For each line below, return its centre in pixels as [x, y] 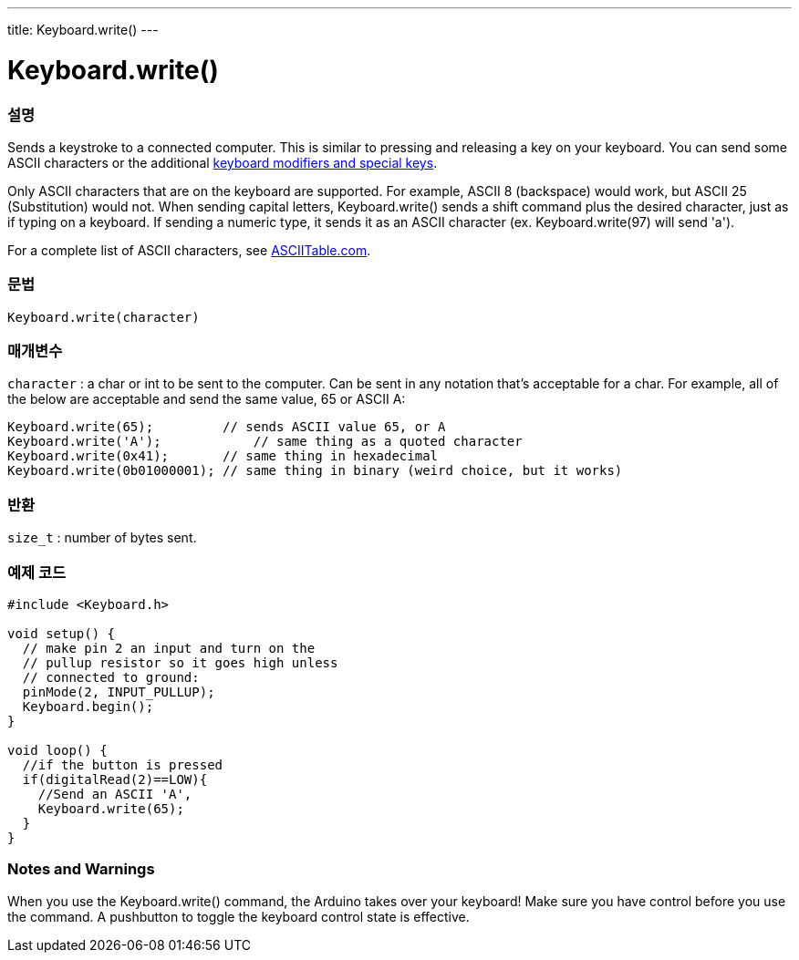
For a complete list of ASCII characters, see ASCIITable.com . [189, 250]
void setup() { [62, 633]
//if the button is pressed [123, 764]
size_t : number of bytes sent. [102, 538]
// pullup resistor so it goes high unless [180, 662]
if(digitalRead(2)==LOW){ [115, 779]
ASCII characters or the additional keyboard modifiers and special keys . [223, 162]
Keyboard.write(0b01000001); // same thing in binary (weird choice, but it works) [315, 471]
